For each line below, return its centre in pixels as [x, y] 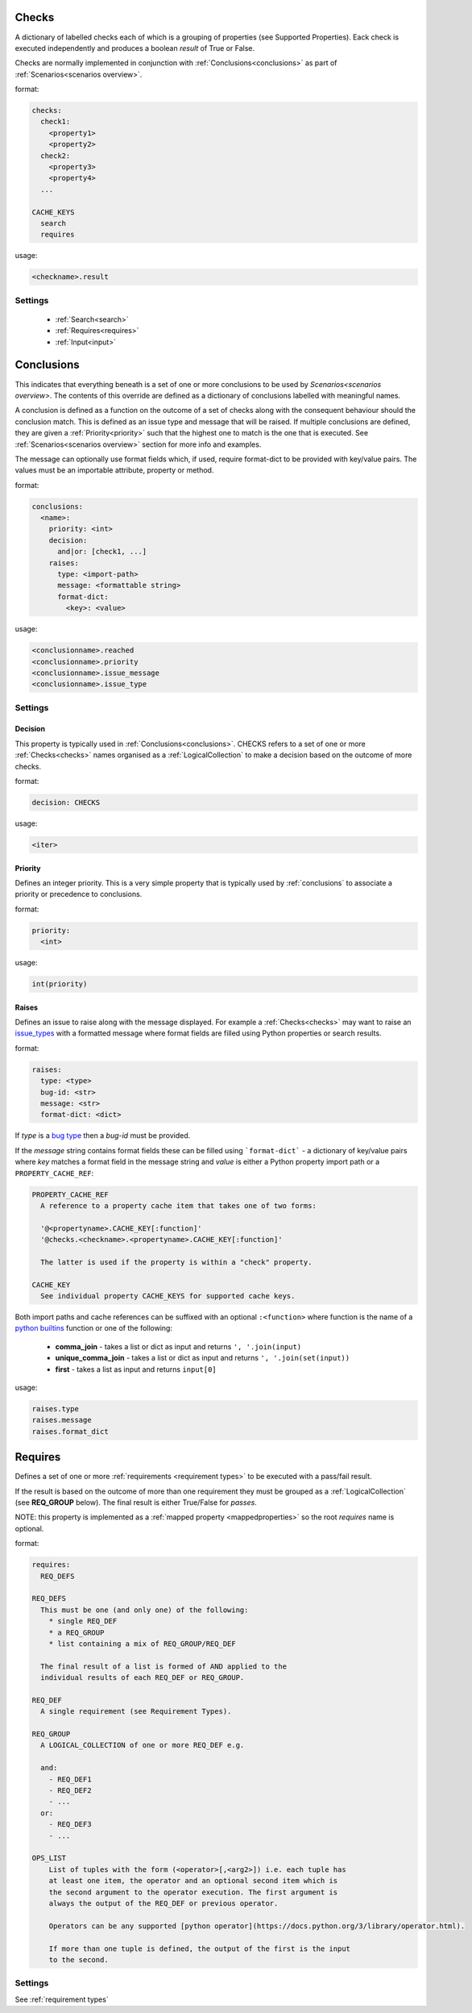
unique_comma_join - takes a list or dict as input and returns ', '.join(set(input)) [203, 1358]
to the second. [79, 1959]
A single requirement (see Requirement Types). [136, 1711]
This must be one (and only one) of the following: [145, 1610]
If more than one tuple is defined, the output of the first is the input [199, 1948]
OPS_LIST [49, 1858]
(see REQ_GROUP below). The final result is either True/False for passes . [136, 1502]
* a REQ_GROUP [77, 1632]
